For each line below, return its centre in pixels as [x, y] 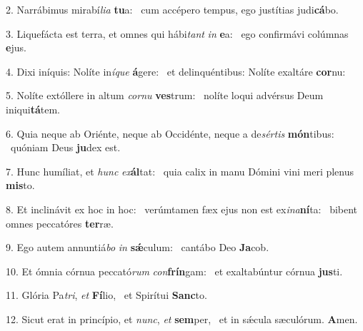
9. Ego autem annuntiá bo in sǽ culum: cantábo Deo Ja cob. [138, 247]
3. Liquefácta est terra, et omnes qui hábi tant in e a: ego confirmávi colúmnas [177, 33]
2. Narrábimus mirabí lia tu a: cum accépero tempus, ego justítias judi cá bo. [172, 9]
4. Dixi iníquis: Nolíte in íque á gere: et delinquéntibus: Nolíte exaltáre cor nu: [176, 71]
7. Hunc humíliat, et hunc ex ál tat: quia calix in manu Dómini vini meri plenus [180, 171]
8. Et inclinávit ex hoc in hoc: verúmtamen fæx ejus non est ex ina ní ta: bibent [182, 209]
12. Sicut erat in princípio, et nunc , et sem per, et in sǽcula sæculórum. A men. [182, 319]
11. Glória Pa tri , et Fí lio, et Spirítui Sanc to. [106, 295]
